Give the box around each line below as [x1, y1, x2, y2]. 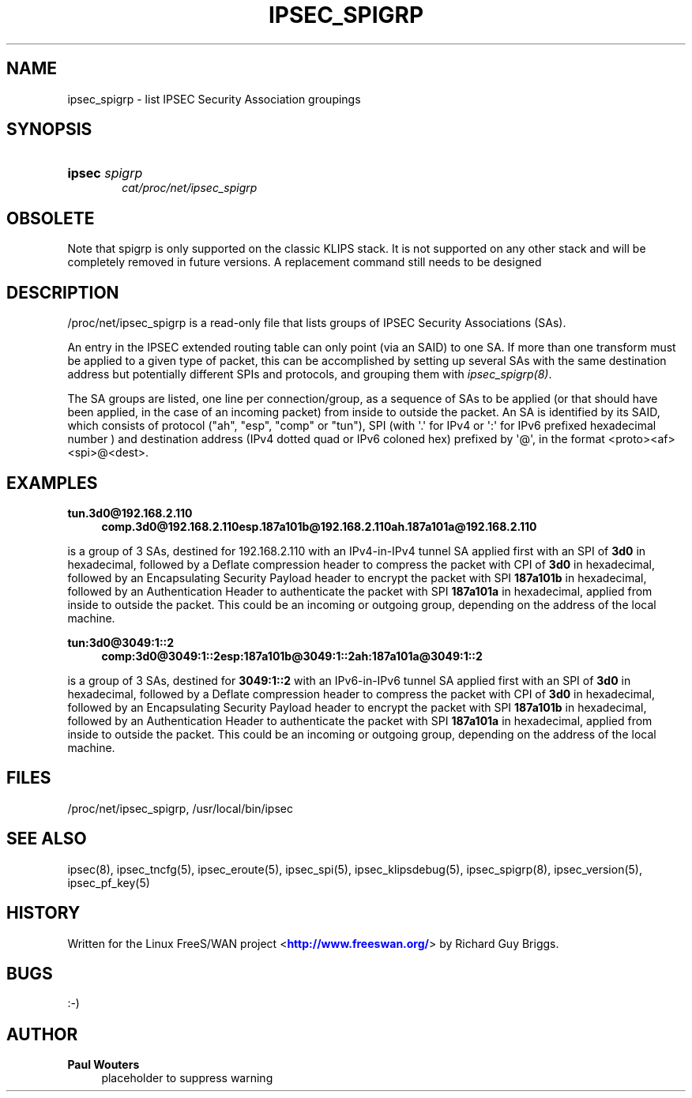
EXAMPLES [6, 472, 98, 493]
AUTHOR [6, 1024, 78, 1044]
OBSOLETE [6, 208, 95, 228]
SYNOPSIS [6, 119, 92, 140]
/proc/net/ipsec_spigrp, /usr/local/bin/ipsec [67, 801, 293, 815]
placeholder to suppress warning [101, 1071, 273, 1085]
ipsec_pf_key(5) [67, 875, 150, 889]
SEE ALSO [6, 829, 87, 849]
